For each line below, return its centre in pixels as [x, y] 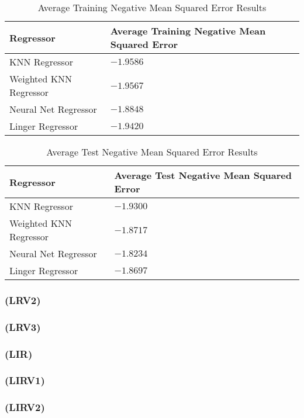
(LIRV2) [25, 407]
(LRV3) [23, 327]
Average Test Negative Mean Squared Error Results [152, 152]
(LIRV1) [25, 380]
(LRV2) [23, 300]
